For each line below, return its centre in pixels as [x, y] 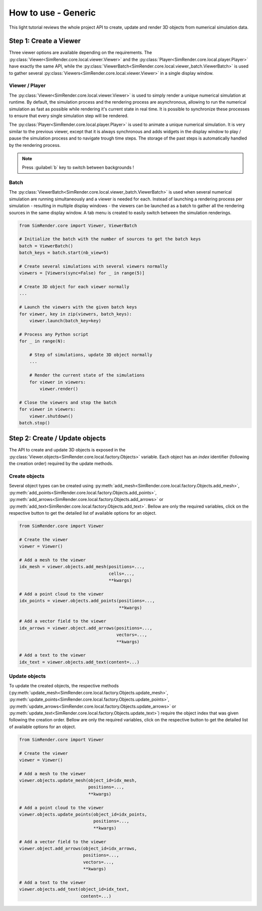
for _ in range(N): [42, 341]
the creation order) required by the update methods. [61, 464]
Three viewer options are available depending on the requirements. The [81, 53]
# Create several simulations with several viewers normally [93, 266]
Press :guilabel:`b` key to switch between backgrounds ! [78, 167]
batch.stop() [35, 423]
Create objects [27, 476]
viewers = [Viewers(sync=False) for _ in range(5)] [82, 273]
